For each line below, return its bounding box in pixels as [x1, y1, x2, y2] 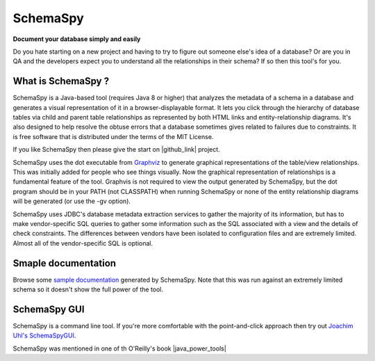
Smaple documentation [12, 257, 117, 269]
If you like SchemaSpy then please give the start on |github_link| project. [12, 145, 220, 154]
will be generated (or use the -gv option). [12, 197, 131, 205]
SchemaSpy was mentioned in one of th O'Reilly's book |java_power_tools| [12, 344, 227, 353]
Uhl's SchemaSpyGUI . [12, 331, 76, 340]
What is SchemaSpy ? [12, 75, 110, 87]
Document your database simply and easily [12, 35, 141, 43]
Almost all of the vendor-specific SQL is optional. [12, 239, 153, 247]
